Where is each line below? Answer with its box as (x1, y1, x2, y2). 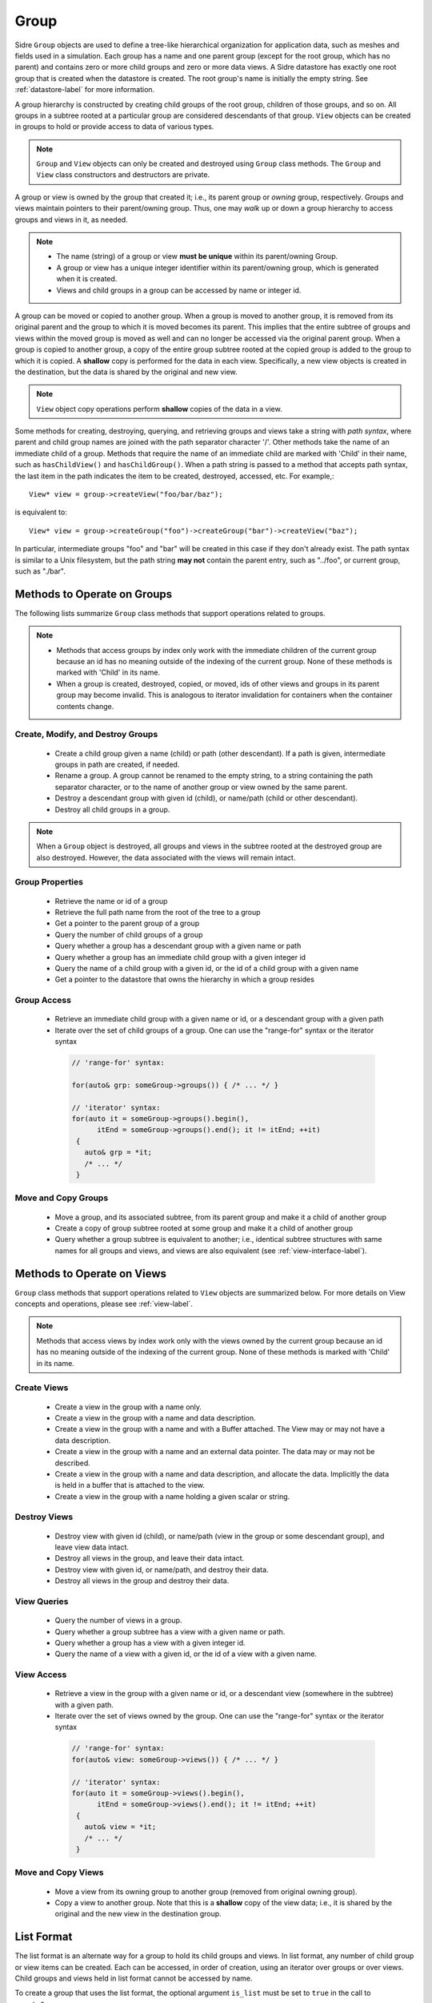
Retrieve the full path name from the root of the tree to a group (54, 908, 261, 917)
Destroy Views (14, 1511, 74, 1522)
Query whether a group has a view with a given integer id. (54, 1638, 246, 1647)
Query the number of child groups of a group (54, 929, 203, 939)
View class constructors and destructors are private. (36, 170, 210, 179)
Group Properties (14, 877, 84, 888)
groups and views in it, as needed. (14, 215, 128, 224)
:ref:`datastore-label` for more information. (14, 85, 155, 95)
